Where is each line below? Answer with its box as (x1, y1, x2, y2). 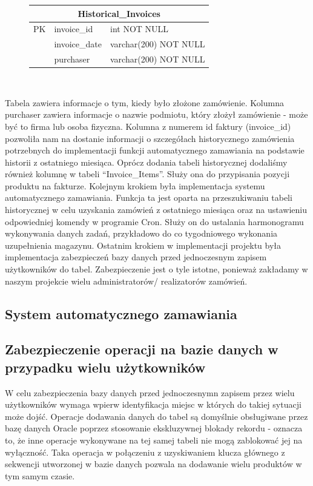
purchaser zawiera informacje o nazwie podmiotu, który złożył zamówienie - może (5, 108, 308, 121)
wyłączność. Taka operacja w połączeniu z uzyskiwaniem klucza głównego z (5, 445, 285, 458)
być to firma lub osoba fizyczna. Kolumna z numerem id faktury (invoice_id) (5, 120, 291, 132)
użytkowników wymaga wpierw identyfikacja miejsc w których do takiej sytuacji (5, 398, 301, 411)
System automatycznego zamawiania (5, 304, 237, 323)
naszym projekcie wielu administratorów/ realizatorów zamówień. (5, 274, 248, 287)
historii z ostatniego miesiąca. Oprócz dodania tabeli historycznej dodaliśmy (5, 155, 288, 168)
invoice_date (54, 38, 102, 50)
